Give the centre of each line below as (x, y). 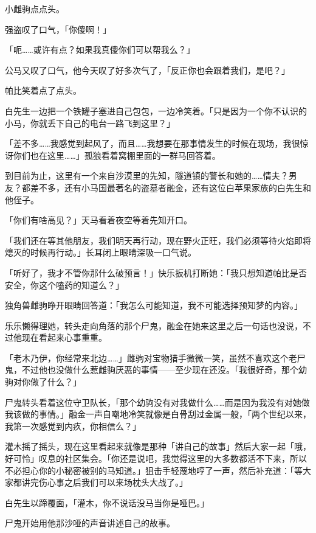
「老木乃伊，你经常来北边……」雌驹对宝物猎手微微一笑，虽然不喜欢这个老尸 (155, 357)
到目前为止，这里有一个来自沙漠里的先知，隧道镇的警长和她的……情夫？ (147, 176)
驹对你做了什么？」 (43, 382)
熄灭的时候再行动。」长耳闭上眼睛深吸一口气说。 (101, 252)
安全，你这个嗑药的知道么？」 (64, 284)
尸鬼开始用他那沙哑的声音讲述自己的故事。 (90, 523)
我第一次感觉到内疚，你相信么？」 (73, 426)
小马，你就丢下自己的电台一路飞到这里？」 (90, 123)
